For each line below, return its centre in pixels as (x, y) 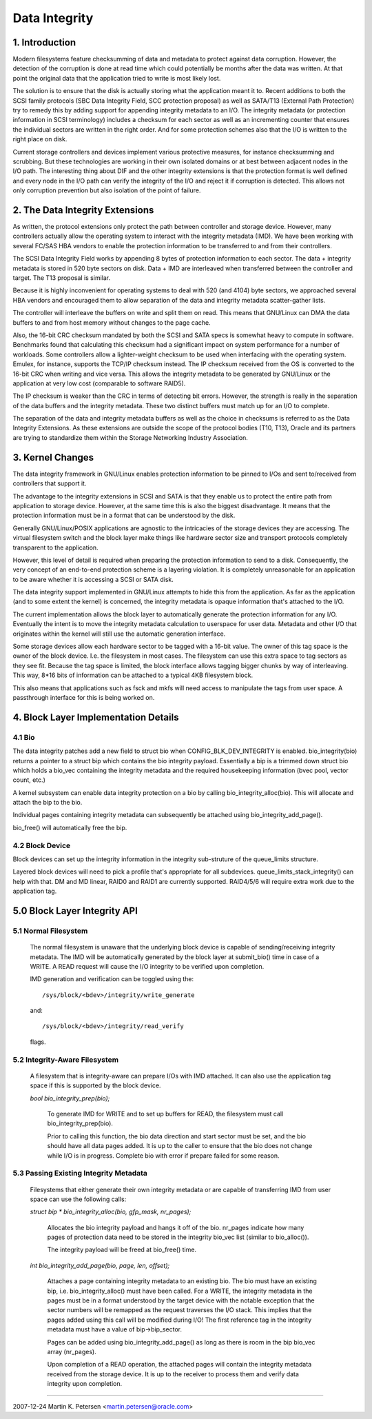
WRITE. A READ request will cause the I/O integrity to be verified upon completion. (147, 966)
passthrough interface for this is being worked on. (84, 697)
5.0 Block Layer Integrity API (75, 910)
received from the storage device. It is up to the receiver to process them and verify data (173, 1374)
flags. (38, 1042)
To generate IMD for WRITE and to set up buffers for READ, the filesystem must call (165, 1114)
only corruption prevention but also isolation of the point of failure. (107, 190)
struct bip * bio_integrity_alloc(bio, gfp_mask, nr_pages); (111, 1212)
